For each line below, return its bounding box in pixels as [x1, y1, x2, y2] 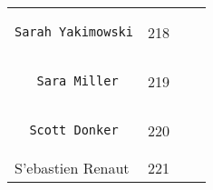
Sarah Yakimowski [15, 25, 133, 39]
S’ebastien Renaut [15, 157, 130, 178]
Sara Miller [36, 74, 119, 88]
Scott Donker [29, 123, 119, 137]
